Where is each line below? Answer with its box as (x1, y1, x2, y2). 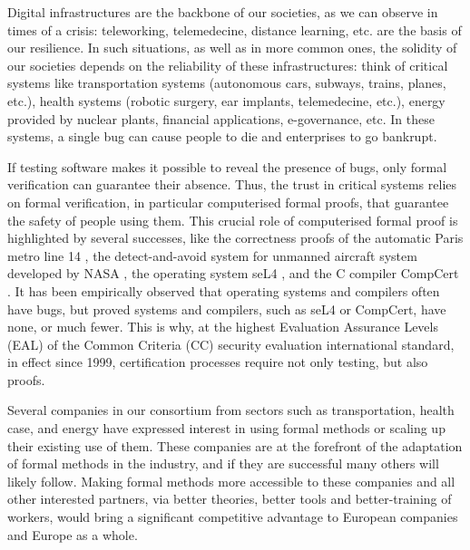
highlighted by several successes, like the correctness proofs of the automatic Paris (7, 228, 464, 247)
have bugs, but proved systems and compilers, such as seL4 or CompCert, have (7, 299, 446, 318)
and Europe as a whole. (7, 525, 138, 544)
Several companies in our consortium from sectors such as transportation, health (7, 400, 455, 420)
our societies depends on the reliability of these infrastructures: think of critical (7, 55, 448, 74)
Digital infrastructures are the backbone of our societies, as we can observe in (7, 3, 438, 21)
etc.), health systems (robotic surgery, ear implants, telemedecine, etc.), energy (7, 91, 446, 110)
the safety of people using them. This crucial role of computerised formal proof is (7, 210, 458, 229)
